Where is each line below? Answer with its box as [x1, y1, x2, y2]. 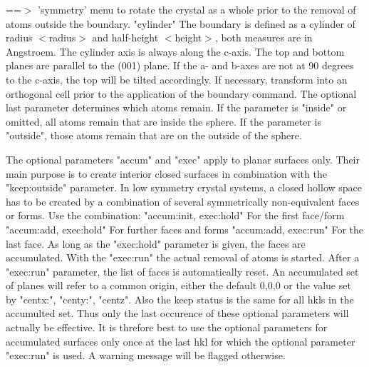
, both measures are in [214, 30, 313, 45]
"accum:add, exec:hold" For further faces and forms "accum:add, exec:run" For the [6, 221, 364, 236]
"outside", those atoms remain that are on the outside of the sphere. [6, 128, 302, 143]
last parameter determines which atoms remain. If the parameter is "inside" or [6, 100, 347, 115]
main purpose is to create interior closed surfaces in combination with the [6, 166, 327, 181]
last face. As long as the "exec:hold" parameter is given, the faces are [6, 236, 306, 251]
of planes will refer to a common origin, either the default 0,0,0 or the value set [6, 278, 351, 293]
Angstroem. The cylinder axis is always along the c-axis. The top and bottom [6, 44, 345, 59]
